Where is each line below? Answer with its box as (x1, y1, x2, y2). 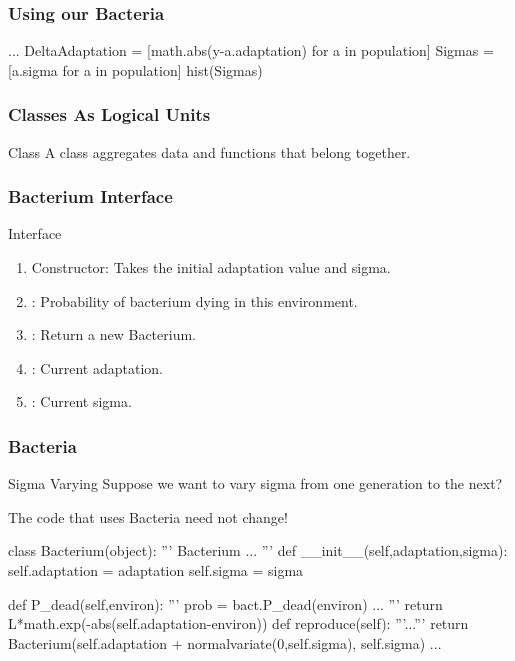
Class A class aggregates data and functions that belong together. (8, 141, 411, 162)
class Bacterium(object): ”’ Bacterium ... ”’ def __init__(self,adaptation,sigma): (8, 540, 508, 561)
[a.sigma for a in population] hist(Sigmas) (8, 59, 263, 80)
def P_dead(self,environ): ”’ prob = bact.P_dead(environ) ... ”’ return (8, 593, 443, 614)
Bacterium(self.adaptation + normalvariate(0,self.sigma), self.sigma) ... (8, 632, 442, 653)
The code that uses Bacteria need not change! (8, 506, 288, 527)
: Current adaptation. (31, 357, 163, 378)
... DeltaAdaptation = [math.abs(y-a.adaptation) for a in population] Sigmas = (8, 40, 494, 61)
